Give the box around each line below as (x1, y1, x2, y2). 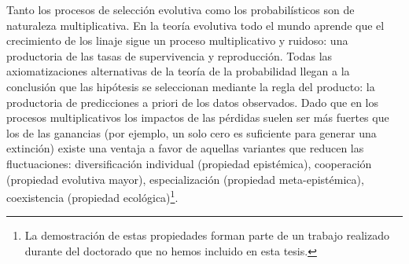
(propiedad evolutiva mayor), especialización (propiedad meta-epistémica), (6, 170, 364, 187)
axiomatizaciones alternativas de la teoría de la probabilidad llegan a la (6, 63, 350, 79)
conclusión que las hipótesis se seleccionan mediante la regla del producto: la (6, 78, 375, 94)
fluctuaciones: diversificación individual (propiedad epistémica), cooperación (6, 155, 372, 171)
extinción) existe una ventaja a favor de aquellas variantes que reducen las (6, 140, 364, 156)
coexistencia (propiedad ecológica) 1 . (6, 187, 179, 205)
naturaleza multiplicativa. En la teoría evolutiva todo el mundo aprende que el (6, 16, 385, 33)
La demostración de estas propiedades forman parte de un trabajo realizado (24, 227, 389, 244)
